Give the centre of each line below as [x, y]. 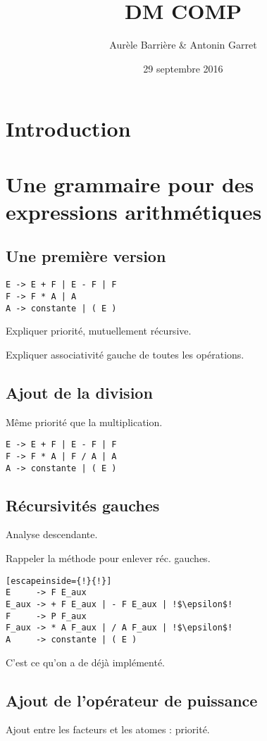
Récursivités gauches [83, 505]
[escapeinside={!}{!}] [59, 581]
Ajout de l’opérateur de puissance [132, 700]
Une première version [86, 256]
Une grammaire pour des [130, 183]
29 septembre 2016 [183, 68]
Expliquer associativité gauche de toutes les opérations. [125, 354]
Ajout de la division [79, 392]
